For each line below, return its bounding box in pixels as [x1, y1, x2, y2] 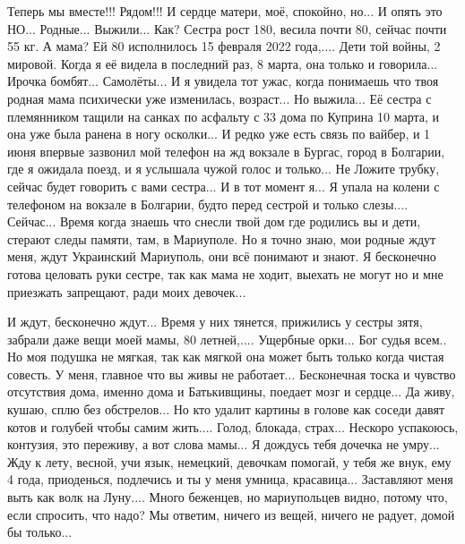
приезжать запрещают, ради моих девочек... [7, 282, 246, 301]
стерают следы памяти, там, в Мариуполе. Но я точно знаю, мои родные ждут [7, 229, 436, 248]
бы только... [7, 523, 73, 541]
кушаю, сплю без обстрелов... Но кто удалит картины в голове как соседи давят [7, 400, 445, 419]
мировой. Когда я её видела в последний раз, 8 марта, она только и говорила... [7, 54, 438, 72]
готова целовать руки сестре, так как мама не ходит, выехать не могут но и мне [7, 264, 443, 283]
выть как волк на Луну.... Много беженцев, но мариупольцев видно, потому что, [7, 488, 448, 506]
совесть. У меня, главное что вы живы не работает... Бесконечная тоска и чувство [7, 364, 456, 383]
